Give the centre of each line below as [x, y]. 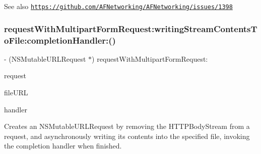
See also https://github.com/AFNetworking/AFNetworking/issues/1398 [118, 6]
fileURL [16, 92]
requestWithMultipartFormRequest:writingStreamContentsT [131, 28]
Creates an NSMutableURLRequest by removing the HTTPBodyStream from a [127, 126]
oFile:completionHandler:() [60, 40]
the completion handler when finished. [63, 146]
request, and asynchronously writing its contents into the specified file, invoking [127, 136]
